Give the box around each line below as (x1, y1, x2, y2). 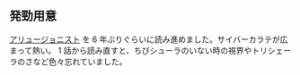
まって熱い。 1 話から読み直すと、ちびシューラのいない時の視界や (9, 45, 252, 55)
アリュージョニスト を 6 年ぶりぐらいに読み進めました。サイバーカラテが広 (9, 34, 288, 45)
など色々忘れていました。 (32, 56, 128, 67)
